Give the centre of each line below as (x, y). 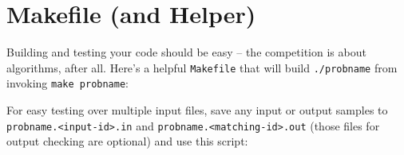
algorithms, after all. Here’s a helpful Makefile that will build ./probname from (202, 67)
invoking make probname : (67, 83)
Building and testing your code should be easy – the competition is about (186, 52)
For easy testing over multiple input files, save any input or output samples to (197, 110)
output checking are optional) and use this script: (127, 141)
